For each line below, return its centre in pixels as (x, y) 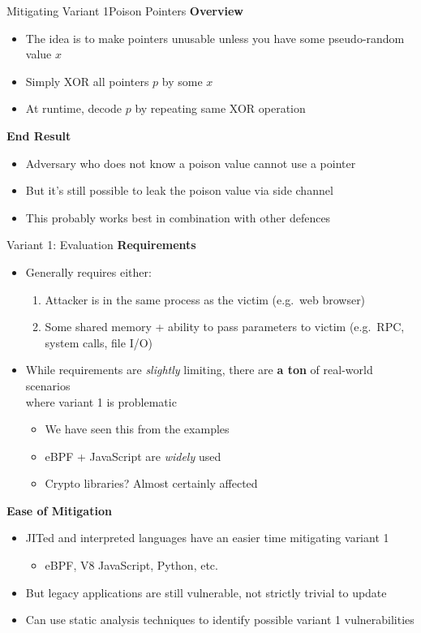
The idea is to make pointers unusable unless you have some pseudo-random (215, 38)
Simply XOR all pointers (87, 81)
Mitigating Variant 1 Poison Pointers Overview (125, 11)
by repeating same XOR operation (220, 108)
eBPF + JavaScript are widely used (133, 456)
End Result (39, 135)
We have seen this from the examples (137, 429)
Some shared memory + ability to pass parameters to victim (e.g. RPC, (225, 327)
